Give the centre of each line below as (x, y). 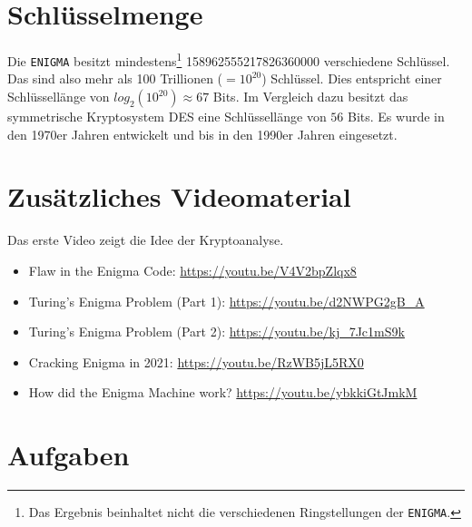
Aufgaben (69, 455)
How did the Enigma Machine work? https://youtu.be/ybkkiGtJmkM (223, 392)
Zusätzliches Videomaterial (179, 196)
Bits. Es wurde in (396, 117)
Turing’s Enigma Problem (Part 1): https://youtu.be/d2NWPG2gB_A (226, 301)
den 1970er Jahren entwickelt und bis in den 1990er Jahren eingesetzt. (202, 134)
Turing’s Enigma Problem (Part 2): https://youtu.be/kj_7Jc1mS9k (216, 332)
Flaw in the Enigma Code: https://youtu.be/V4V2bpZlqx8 (192, 270)
